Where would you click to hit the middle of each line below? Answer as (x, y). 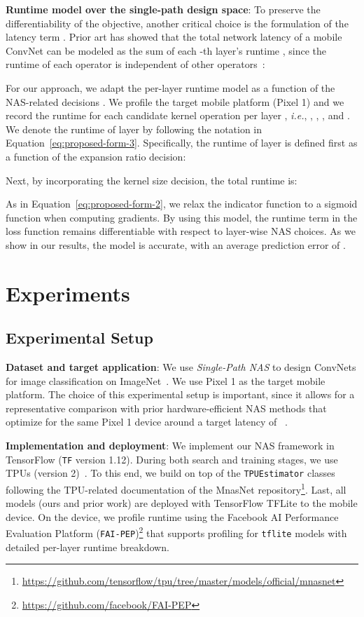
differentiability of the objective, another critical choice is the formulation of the (177, 23)
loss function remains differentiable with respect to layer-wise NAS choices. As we (181, 231)
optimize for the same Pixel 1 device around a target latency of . (147, 422)
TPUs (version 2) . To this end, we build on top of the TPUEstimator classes (170, 473)
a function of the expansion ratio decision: (96, 156)
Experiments (68, 293)
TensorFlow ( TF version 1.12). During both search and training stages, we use (172, 459)
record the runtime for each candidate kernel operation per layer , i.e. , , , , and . (178, 115)
